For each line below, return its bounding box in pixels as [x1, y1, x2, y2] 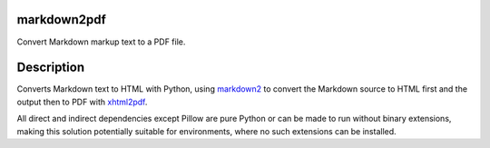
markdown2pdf [16, 12, 106, 27]
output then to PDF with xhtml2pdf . [16, 96, 148, 107]
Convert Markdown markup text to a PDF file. [16, 36, 186, 47]
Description [16, 60, 85, 75]
